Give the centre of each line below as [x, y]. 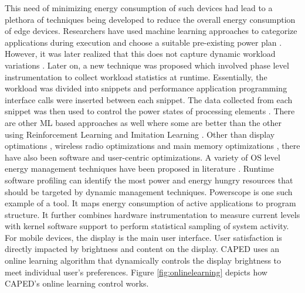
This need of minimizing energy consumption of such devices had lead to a [139, 8]
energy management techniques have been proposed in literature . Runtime [139, 168]
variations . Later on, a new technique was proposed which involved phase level [147, 65]
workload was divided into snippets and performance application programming [146, 88]
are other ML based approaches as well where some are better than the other [143, 122]
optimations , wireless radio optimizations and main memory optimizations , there [152, 146]
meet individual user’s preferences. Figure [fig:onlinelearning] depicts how [136, 272]
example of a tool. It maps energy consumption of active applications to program [150, 203]
